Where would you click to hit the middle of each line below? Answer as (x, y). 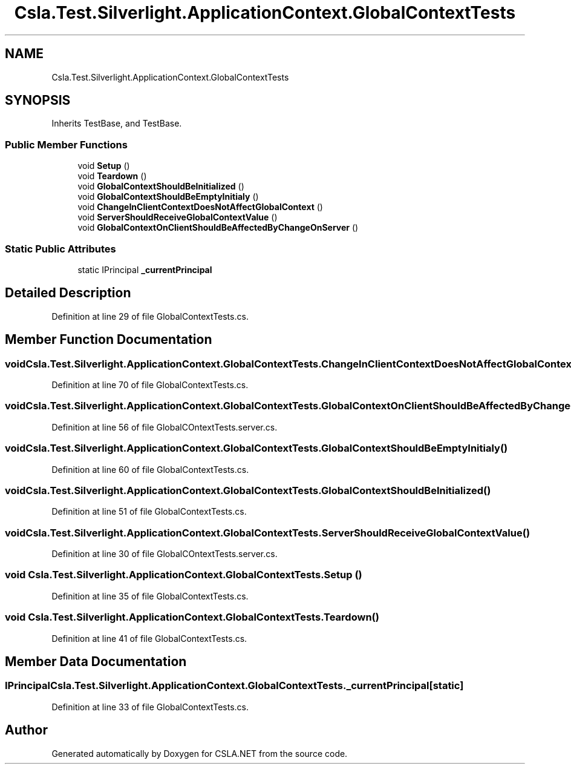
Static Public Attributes (60, 249)
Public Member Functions (66, 144)
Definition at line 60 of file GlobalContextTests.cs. (150, 469)
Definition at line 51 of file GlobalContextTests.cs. (149, 512)
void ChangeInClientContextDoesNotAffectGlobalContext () (200, 207)
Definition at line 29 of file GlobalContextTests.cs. (150, 316)
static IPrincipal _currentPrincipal (145, 269)
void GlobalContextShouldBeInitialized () (161, 186)
